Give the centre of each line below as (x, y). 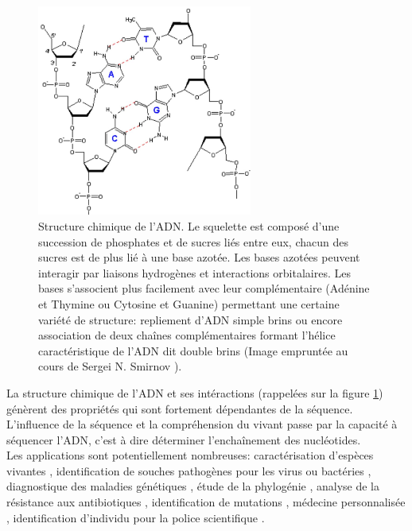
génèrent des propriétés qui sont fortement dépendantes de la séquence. (180, 408)
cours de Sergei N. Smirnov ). (110, 366)
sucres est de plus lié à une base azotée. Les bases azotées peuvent (199, 257)
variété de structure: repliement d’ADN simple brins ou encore (190, 319)
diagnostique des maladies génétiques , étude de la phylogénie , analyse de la (193, 486)
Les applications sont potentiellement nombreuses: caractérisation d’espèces (190, 455)
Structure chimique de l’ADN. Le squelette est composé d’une (189, 225)
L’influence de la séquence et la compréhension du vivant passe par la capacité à (202, 424)
